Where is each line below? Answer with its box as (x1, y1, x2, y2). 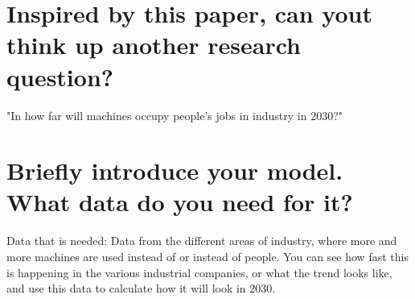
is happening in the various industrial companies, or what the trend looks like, (6, 264, 392, 280)
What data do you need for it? (6, 185, 353, 218)
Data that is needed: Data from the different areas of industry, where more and (6, 232, 397, 249)
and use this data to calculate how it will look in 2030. (6, 280, 276, 297)
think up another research (6, 28, 301, 61)
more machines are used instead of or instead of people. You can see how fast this (6, 248, 409, 264)
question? (6, 60, 114, 93)
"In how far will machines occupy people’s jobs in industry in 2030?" (6, 106, 343, 123)
